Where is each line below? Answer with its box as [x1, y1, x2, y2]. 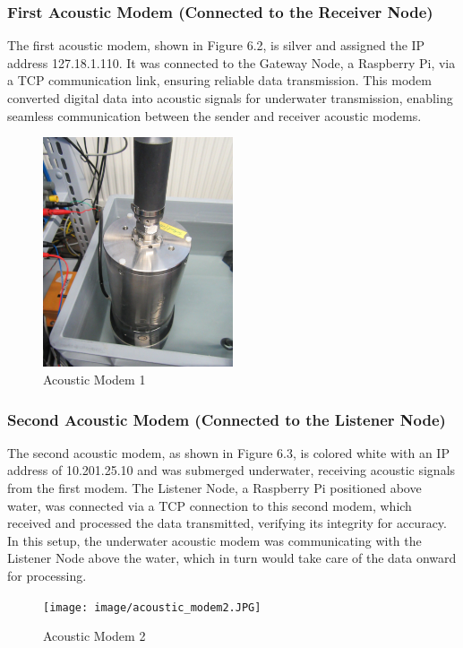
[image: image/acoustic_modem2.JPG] [43, 600, 262, 614]
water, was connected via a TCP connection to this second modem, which [7, 496, 412, 514]
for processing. [7, 566, 87, 585]
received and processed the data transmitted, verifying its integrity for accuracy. [7, 514, 447, 532]
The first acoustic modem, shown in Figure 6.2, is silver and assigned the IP [7, 36, 425, 55]
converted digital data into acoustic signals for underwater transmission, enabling [7, 89, 453, 107]
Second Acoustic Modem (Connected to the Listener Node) [7, 408, 446, 430]
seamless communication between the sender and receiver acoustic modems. [7, 106, 422, 125]
